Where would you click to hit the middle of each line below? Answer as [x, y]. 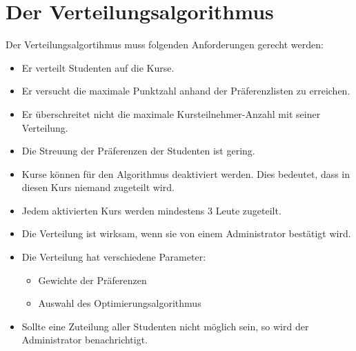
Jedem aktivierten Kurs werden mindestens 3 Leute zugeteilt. [151, 210]
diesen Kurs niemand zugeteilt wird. [98, 187]
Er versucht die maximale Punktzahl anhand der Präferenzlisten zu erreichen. [186, 91]
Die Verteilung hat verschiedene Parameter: [114, 257]
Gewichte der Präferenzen [92, 280]
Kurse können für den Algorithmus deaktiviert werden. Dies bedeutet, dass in [186, 173]
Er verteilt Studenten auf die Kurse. [98, 67]
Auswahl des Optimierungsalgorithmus [120, 303]
